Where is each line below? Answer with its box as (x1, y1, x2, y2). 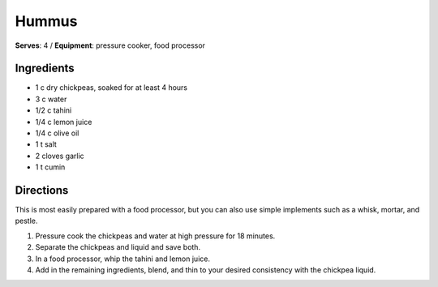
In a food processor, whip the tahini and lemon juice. (35, 254, 211, 263)
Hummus (15, 12, 78, 30)
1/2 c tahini (35, 105, 72, 115)
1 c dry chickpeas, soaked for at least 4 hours (35, 83, 188, 92)
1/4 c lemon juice (35, 117, 92, 126)
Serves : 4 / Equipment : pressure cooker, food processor (15, 41, 206, 50)
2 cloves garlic (35, 151, 84, 161)
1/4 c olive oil (35, 128, 79, 138)
